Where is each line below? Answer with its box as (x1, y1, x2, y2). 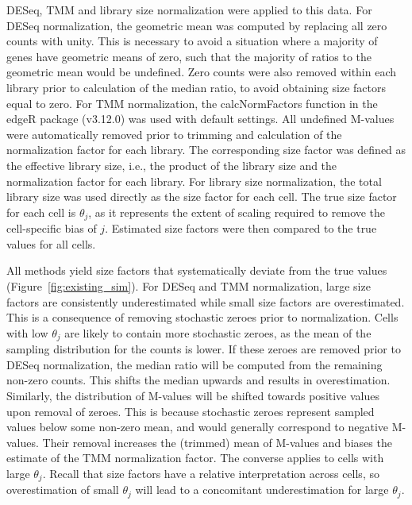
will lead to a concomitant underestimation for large (135, 481, 389, 498)
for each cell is (6, 203, 76, 220)
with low (6, 324, 48, 341)
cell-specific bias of (6, 220, 97, 237)
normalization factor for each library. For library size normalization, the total (6, 172, 382, 189)
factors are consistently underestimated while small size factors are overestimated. (6, 293, 405, 310)
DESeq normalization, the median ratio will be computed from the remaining (6, 356, 383, 372)
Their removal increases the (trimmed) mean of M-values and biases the (42, 434, 392, 450)
